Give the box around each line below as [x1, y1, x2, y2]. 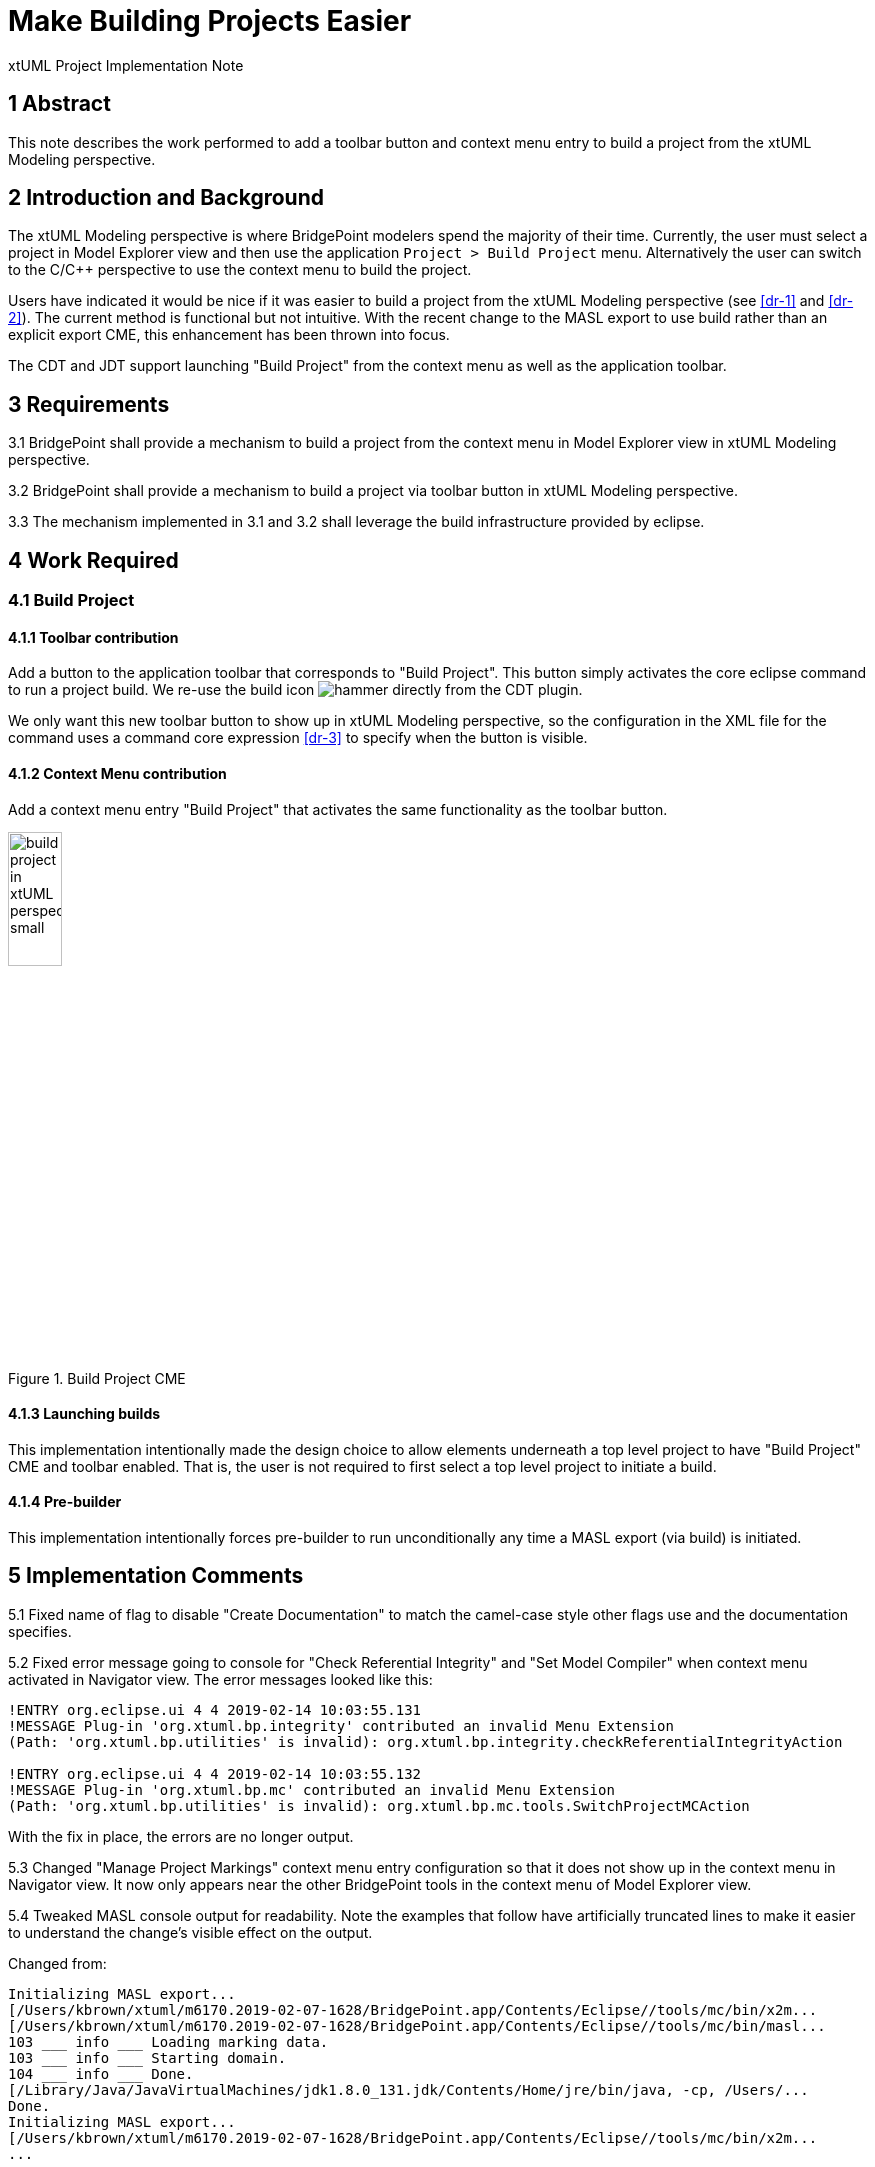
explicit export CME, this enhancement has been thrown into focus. [8, 326, 450, 344]
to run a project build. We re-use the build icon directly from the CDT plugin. [8, 681, 583, 699]
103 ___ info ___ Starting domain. [8, 2049, 287, 2066]
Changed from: [8, 1954, 107, 1972]
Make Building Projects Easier [8, 4, 412, 38]
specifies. [8, 1622, 72, 1640]
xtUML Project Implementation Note [8, 56, 244, 74]
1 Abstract [8, 91, 111, 117]
